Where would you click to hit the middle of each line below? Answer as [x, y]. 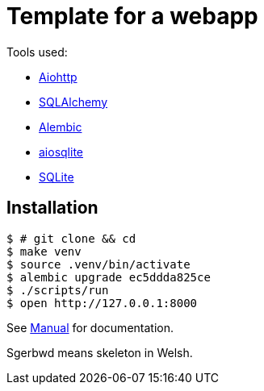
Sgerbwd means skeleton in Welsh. [100, 352]
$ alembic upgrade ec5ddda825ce [109, 277]
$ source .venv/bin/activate [98, 264]
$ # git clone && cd [71, 238]
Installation [52, 208]
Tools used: [37, 52]
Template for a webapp [132, 16]
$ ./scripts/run [58, 290]
